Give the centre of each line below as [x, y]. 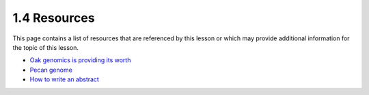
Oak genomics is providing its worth [80, 60]
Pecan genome [51, 70]
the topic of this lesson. [45, 47]
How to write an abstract [64, 79]
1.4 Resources [54, 18]
